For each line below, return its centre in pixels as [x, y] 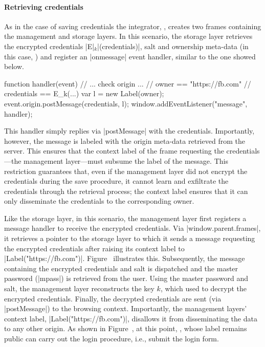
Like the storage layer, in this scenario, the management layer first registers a [125, 218]
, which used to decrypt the [203, 288]
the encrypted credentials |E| [49, 46]
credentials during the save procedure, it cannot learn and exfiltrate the [116, 181]
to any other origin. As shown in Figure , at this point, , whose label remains [126, 328]
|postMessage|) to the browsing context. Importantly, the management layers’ [126, 308]
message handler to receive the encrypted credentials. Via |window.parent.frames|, [132, 228]
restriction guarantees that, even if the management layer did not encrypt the [126, 171]
